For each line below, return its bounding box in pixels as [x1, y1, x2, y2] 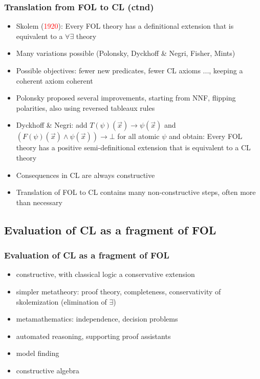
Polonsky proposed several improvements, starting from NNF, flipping [16, 92, 236, 103]
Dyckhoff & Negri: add [16, 119, 88, 130]
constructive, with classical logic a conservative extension [16, 269, 195, 280]
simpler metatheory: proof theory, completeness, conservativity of [16, 286, 221, 296]
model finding [16, 348, 59, 358]
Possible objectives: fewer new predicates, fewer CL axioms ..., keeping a [16, 65, 243, 75]
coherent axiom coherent [16, 75, 93, 86]
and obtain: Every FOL [168, 131, 243, 142]
